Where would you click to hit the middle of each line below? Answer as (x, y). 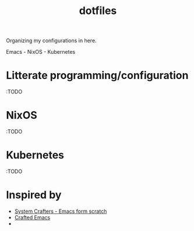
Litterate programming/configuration (97, 76)
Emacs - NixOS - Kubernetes (41, 52)
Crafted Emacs (32, 217)
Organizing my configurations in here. (52, 41)
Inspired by (34, 195)
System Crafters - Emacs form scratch (61, 211)
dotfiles (98, 11)
